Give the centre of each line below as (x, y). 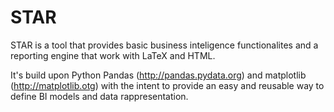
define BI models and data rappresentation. (99, 96)
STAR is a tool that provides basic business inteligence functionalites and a (164, 45)
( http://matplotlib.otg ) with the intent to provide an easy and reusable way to (167, 85)
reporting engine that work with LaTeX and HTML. (113, 55)
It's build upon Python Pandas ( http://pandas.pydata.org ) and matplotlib (158, 75)
